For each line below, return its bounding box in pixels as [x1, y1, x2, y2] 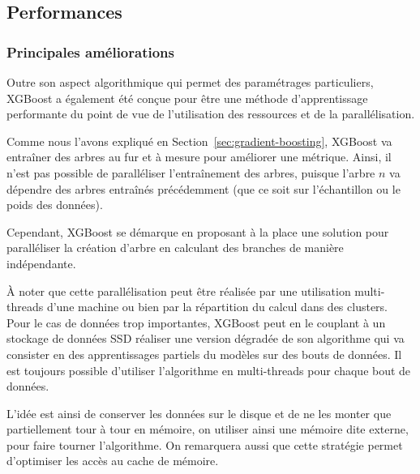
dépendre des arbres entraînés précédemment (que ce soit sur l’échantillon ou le [6, 180, 401, 197]
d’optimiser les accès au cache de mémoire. [6, 452, 219, 469]
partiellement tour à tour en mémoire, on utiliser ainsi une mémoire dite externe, [6, 421, 409, 438]
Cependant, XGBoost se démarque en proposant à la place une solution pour [6, 223, 389, 240]
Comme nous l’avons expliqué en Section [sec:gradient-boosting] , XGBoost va [6, 132, 392, 149]
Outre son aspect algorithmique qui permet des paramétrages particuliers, [6, 74, 374, 90]
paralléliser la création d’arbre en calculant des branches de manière [6, 239, 344, 256]
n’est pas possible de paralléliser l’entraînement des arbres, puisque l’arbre [6, 164, 375, 181]
